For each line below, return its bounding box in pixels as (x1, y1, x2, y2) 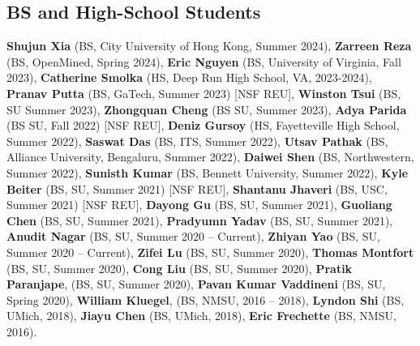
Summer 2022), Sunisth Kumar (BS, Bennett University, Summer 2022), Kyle (6, 164, 409, 181)
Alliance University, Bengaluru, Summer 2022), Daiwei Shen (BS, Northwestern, (6, 148, 414, 165)
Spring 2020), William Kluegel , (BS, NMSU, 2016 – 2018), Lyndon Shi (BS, (6, 291, 405, 308)
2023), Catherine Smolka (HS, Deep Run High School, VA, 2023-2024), (6, 69, 372, 86)
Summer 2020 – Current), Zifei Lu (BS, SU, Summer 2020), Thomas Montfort (6, 243, 414, 260)
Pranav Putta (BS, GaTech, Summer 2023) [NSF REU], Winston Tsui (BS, (6, 84, 401, 101)
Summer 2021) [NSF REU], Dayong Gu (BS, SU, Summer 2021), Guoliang (6, 196, 392, 213)
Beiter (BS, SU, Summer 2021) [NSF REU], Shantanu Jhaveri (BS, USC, (6, 180, 388, 197)
